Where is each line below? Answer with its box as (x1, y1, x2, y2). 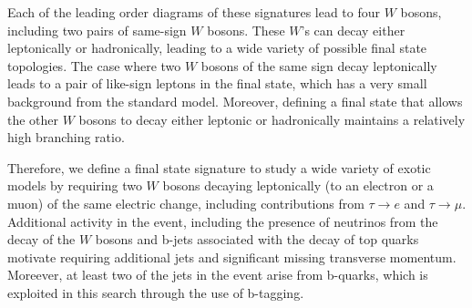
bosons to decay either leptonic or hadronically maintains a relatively (78, 109, 466, 128)
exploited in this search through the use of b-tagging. (7, 282, 304, 302)
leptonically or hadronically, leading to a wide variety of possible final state (7, 38, 427, 57)
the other (7, 109, 59, 128)
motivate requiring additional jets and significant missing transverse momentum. (7, 247, 457, 266)
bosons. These (207, 20, 285, 39)
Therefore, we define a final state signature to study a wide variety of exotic (7, 158, 431, 177)
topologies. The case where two (7, 56, 181, 75)
